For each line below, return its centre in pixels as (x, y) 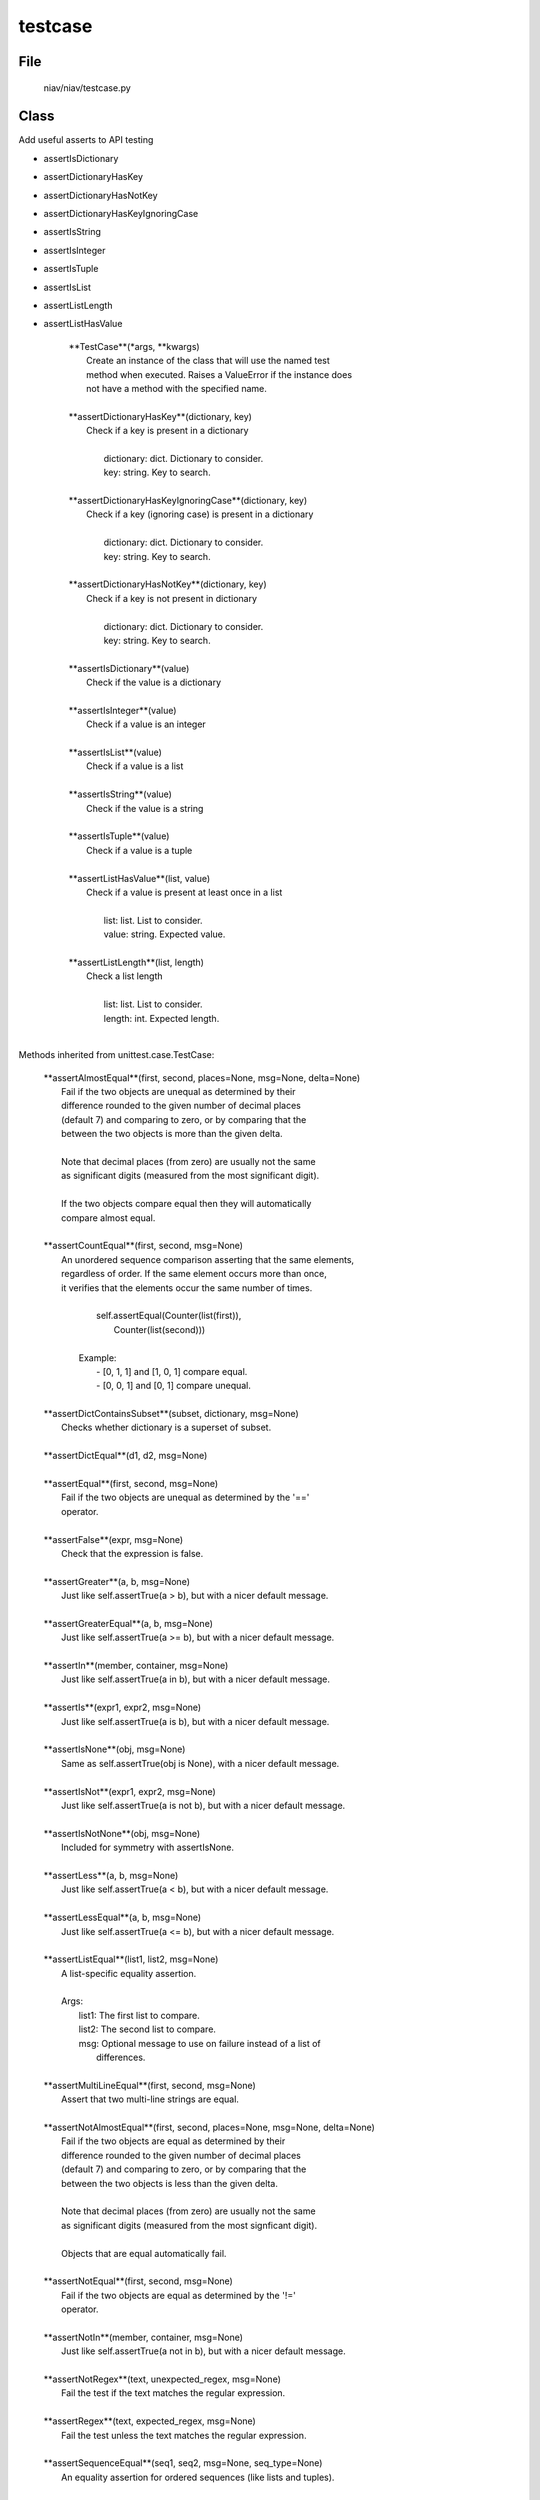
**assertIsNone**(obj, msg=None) (114, 1749)
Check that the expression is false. (132, 1553)
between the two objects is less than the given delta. (170, 2183)
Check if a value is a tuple (139, 850)
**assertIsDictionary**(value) (129, 668)
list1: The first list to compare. (139, 2015)
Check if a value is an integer (146, 724)
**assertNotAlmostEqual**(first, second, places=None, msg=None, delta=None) (209, 2127)
